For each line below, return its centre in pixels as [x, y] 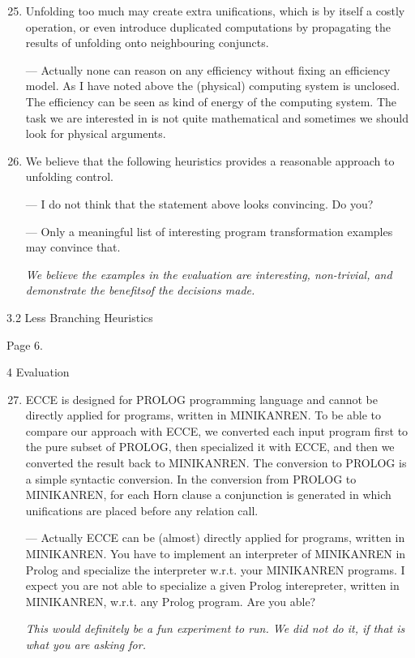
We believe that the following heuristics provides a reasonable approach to [210, 160]
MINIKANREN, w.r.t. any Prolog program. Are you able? [171, 601]
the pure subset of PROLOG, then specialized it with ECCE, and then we [210, 447]
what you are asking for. [86, 644]
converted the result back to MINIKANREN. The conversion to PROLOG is [216, 463]
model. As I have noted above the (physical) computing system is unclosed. [213, 86]
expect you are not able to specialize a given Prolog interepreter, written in [212, 585]
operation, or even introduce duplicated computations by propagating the [208, 26]
